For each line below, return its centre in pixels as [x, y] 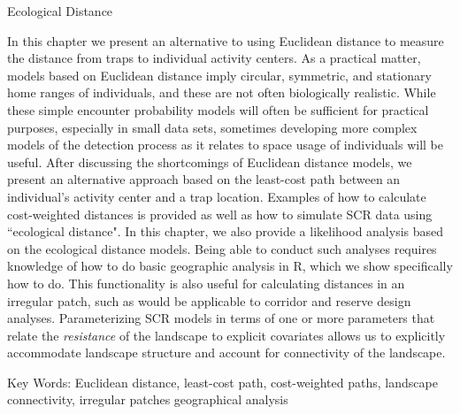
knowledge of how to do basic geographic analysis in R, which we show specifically [230, 266]
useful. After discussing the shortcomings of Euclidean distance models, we [210, 161]
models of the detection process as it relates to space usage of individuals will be [225, 145]
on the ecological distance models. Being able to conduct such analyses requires [222, 248]
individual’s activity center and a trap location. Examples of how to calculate [217, 196]
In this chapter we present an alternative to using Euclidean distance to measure [226, 40]
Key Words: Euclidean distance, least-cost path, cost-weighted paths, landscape [222, 382]
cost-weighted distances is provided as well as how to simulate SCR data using [220, 214]
